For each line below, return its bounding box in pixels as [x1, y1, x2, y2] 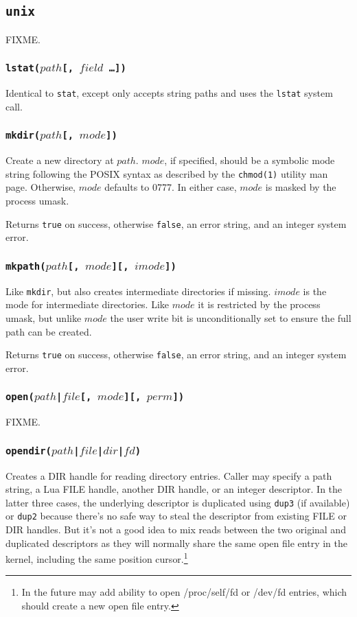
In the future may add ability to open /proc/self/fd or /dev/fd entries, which [21, 585, 347, 599]
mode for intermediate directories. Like [5, 297, 170, 312]
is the [303, 283, 327, 298]
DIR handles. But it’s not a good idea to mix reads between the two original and [5, 522, 346, 536]
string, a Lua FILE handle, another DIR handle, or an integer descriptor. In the [5, 482, 343, 496]
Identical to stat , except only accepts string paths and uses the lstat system [5, 86, 333, 100]
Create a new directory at [5, 153, 114, 167]
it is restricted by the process [198, 297, 321, 312]
